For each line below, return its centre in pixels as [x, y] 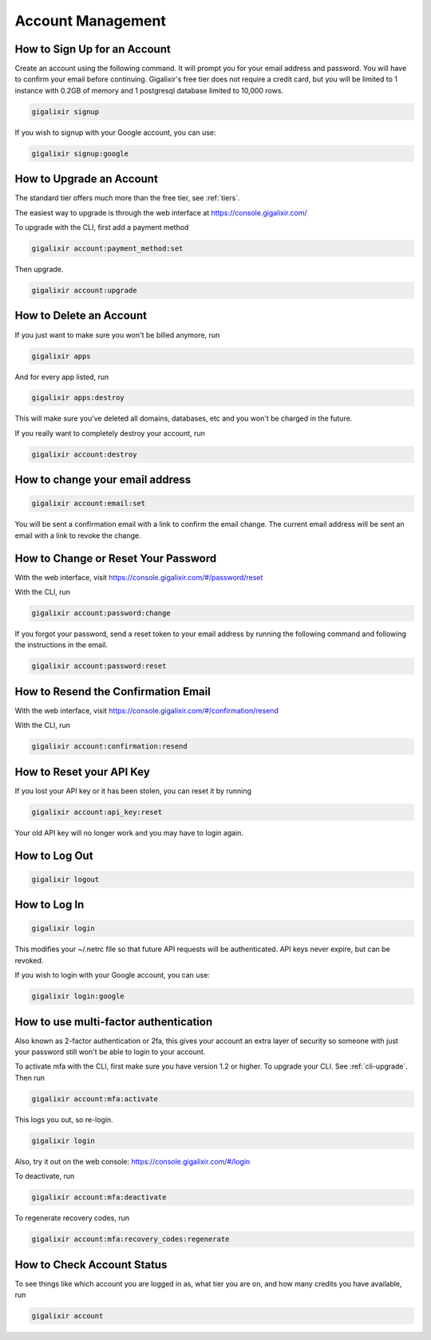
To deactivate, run [45, 1176]
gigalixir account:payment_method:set [107, 249]
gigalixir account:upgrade [84, 291]
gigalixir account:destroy [84, 454]
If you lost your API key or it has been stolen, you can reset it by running [133, 791]
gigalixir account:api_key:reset [97, 812]
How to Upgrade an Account [87, 179]
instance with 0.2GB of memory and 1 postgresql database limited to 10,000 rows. [149, 90]
